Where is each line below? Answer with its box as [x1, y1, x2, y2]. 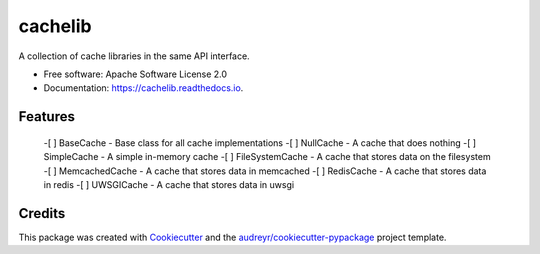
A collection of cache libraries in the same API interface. [18, 50, 250, 62]
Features [18, 108, 75, 125]
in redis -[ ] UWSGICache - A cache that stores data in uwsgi [43, 178, 295, 190]
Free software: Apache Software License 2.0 [43, 68, 228, 80]
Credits [18, 205, 66, 222]
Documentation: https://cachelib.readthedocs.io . [43, 82, 244, 94]
